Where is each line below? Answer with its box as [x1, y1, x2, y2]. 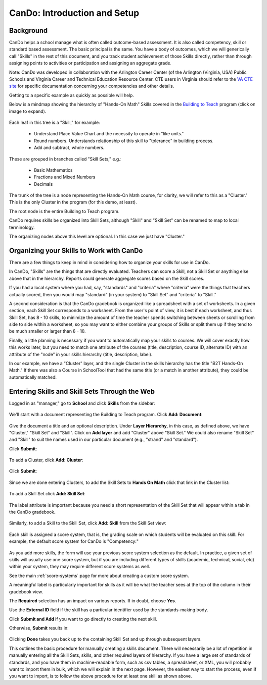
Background [9, 26, 48, 35]
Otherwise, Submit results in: [9, 625, 69, 631]
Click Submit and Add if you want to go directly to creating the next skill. [9, 616, 158, 622]
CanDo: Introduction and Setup [9, 7, 139, 18]
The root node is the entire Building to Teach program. [9, 208, 120, 214]
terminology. [9, 224, 35, 230]
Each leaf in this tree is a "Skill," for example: [9, 119, 100, 125]
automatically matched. [9, 374, 57, 380]
